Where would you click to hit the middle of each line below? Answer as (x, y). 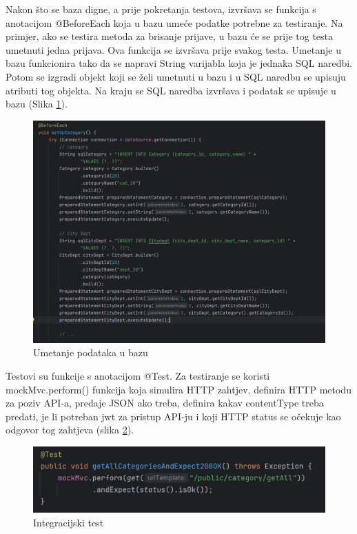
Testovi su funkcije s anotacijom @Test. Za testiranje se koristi (138, 375)
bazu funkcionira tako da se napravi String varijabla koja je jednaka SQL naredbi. (179, 63)
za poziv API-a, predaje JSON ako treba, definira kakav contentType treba (165, 403)
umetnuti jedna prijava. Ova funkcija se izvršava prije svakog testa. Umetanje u (173, 49)
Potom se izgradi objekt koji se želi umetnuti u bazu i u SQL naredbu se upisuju (176, 76)
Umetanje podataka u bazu (91, 352)
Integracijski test (69, 522)
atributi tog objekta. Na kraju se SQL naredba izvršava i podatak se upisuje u (171, 90)
